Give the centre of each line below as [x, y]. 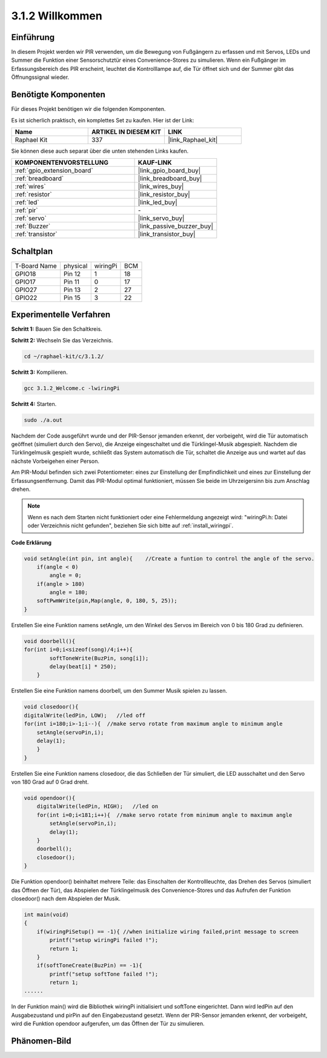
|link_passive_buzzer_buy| [175, 226]
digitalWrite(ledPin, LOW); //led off [84, 715]
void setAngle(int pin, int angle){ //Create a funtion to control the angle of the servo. [169, 558]
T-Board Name [36, 265]
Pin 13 [72, 290]
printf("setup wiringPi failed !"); [104, 940]
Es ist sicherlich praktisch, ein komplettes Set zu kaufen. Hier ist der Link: [103, 120]
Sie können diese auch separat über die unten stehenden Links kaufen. [100, 151]
